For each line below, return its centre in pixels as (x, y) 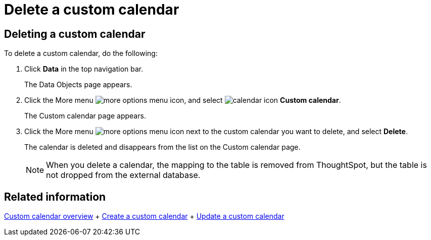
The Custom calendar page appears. (85, 116)
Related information (55, 197)
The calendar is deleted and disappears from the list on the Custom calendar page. (162, 147)
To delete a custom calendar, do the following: (81, 53)
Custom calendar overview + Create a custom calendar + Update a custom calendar (144, 216)
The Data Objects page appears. (78, 85)
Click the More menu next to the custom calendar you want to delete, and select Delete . (216, 132)
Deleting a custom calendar (75, 34)
